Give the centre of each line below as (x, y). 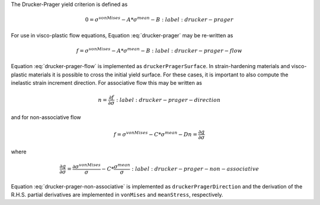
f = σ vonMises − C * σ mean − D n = (156, 134)
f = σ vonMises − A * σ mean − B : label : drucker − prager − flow (159, 50)
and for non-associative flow (46, 117)
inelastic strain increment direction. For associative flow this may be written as (107, 82)
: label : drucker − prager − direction (168, 100)
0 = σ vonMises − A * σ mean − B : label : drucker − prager (159, 19)
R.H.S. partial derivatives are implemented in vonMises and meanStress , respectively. (117, 194)
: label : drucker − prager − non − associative (195, 169)
